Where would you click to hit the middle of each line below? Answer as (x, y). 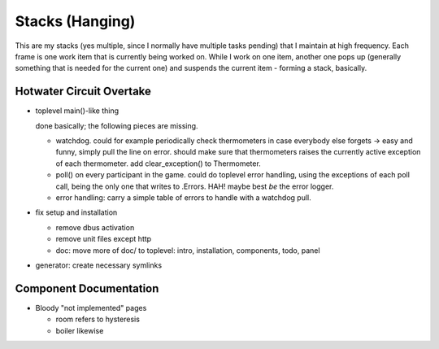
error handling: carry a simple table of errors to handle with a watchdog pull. (184, 197)
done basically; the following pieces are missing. (117, 125)
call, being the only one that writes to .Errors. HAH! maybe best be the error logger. (195, 186)
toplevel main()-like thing (77, 111)
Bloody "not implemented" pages (91, 308)
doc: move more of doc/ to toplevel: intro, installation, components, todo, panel (188, 250)
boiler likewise (80, 330)
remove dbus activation (95, 227)
